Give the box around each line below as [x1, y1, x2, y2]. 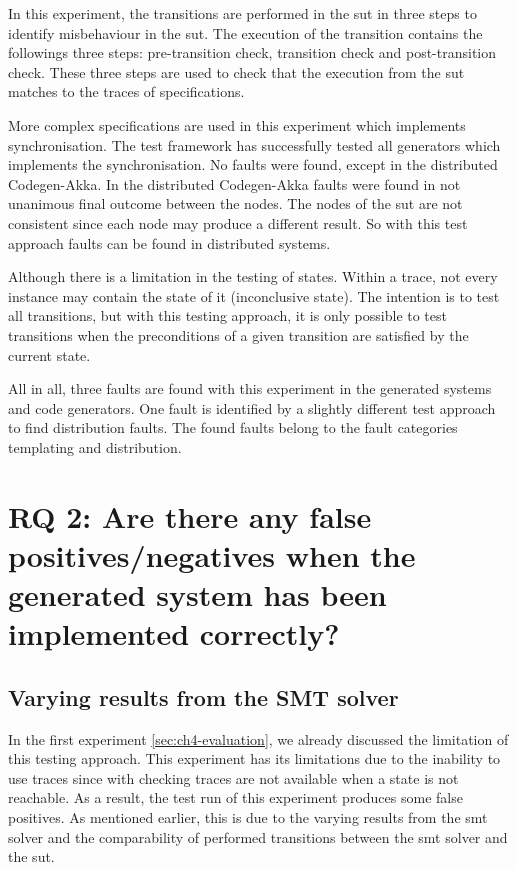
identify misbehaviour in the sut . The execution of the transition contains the [8, 22, 483, 43]
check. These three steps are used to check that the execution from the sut [8, 61, 465, 82]
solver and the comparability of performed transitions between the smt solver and [8, 826, 508, 847]
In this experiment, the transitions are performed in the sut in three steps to [8, 3, 477, 23]
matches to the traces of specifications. [8, 81, 245, 102]
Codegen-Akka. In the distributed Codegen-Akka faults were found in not [8, 173, 461, 194]
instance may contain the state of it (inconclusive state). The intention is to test [8, 285, 500, 306]
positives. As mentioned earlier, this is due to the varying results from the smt [8, 806, 488, 827]
